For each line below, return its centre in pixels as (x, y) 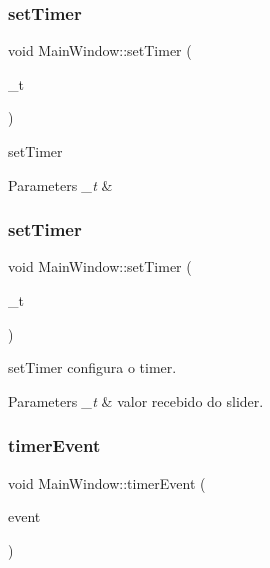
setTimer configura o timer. (92, 367)
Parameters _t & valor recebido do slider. (136, 400)
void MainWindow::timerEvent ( (107, 482)
